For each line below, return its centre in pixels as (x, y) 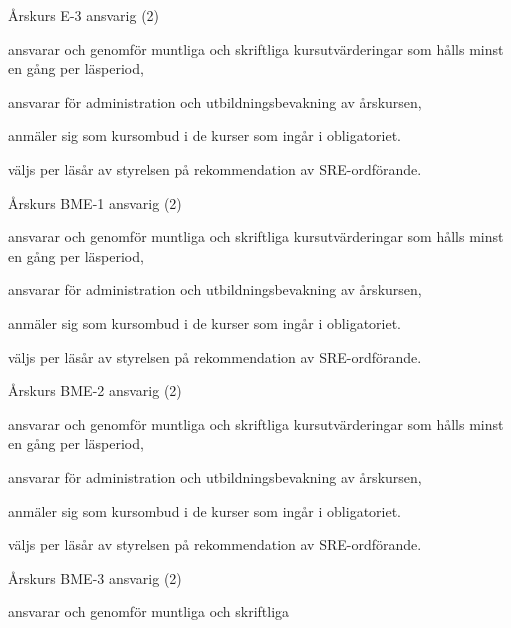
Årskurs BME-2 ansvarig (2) (95, 390)
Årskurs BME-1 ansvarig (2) (95, 202)
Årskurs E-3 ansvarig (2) (84, 15)
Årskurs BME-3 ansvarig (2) (95, 577)
